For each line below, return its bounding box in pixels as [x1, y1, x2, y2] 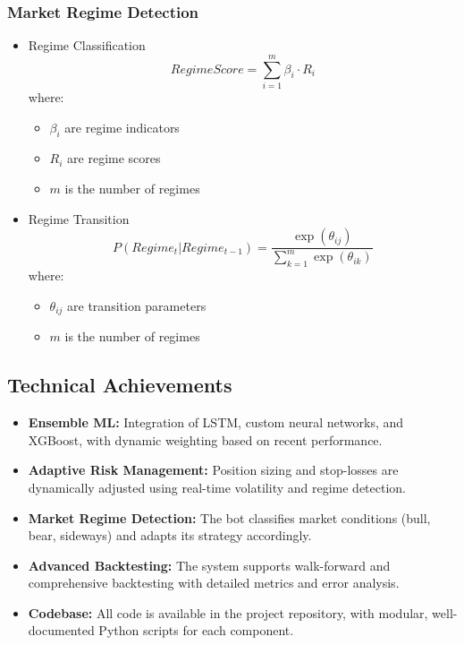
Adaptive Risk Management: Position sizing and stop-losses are [28, 460, 399, 479]
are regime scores [67, 149, 161, 168]
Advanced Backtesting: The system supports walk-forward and [28, 555, 391, 574]
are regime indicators [64, 117, 180, 136]
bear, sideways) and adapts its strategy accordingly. [28, 526, 312, 545]
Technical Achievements [7, 371, 232, 399]
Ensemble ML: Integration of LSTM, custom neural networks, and [28, 413, 404, 432]
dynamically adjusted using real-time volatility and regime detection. [28, 477, 406, 496]
